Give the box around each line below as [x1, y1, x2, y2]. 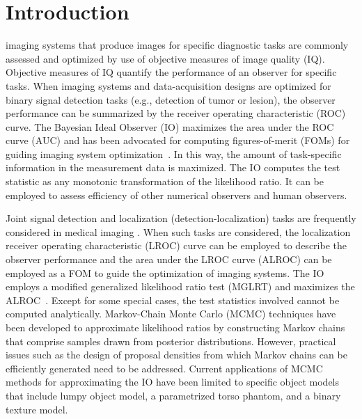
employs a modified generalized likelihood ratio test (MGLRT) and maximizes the [6, 279, 355, 294]
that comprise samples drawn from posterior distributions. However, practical [6, 333, 336, 348]
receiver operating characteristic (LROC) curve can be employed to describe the [6, 238, 347, 253]
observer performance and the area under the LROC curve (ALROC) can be [6, 252, 332, 267]
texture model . [6, 402, 68, 416]
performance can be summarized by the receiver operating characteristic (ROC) [6, 106, 346, 120]
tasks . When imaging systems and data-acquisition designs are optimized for [6, 78, 331, 93]
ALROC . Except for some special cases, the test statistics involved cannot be [6, 292, 340, 307]
